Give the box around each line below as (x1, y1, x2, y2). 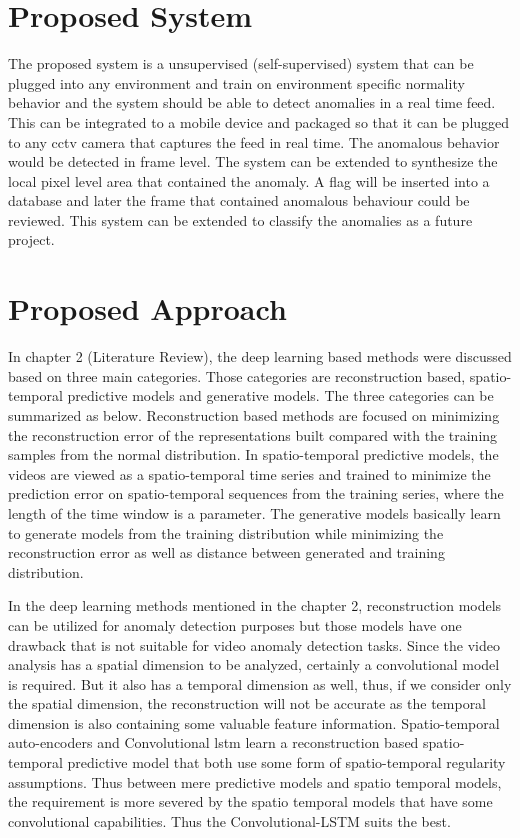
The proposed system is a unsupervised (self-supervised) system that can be (8, 53, 474, 74)
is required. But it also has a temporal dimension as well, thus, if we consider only (8, 673, 512, 694)
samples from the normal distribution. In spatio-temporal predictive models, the (8, 444, 499, 465)
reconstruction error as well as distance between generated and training (8, 542, 445, 563)
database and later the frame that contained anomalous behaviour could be (8, 190, 470, 211)
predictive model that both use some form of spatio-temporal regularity (67, 752, 506, 773)
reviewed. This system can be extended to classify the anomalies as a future (8, 209, 473, 230)
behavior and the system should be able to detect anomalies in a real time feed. (8, 92, 496, 113)
